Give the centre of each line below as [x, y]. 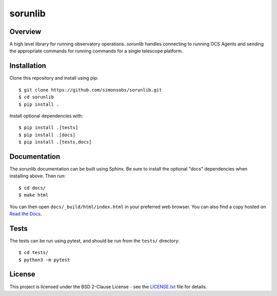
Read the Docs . [26, 214]
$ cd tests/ [34, 253]
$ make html [34, 195]
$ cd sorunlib [36, 97]
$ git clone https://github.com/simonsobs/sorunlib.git [90, 90]
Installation [28, 66]
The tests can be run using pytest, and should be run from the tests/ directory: [94, 240]
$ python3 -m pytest [44, 260]
